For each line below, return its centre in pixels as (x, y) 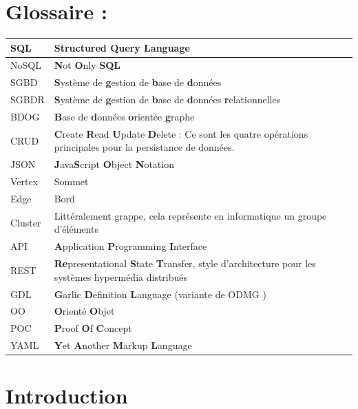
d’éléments (76, 229)
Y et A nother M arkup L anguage (123, 345)
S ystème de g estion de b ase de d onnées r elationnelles (167, 99)
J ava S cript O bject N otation (114, 164)
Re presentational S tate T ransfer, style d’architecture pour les (185, 263)
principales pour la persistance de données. (144, 147)
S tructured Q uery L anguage (122, 47)
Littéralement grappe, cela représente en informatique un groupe (190, 215)
